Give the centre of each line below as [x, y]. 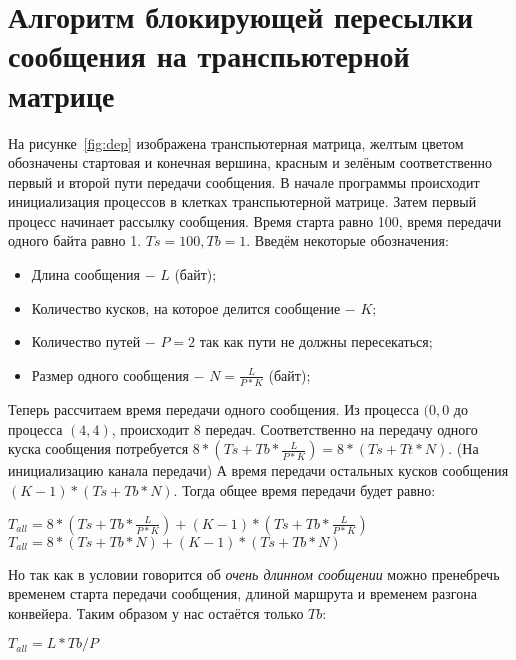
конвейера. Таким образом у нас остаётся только [156, 612]
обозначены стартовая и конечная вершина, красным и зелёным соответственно [250, 162]
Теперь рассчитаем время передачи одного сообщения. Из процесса [213, 409]
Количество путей [86, 341]
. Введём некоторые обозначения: [347, 240]
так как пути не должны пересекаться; [316, 341]
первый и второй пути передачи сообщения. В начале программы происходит [244, 181]
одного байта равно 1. [75, 240]
